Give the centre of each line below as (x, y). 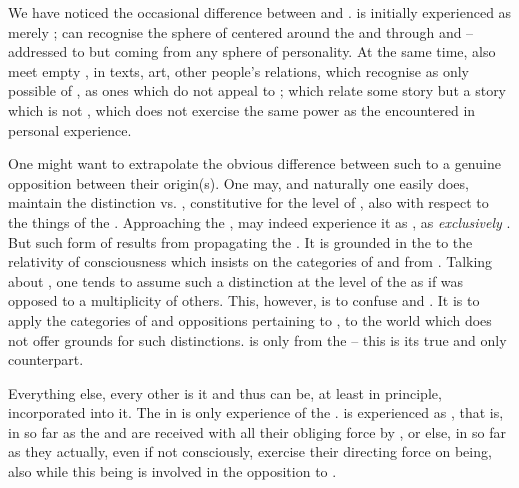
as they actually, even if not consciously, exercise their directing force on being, (250, 451)
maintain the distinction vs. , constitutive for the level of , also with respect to (248, 202)
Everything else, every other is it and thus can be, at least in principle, (225, 392)
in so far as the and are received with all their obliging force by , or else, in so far (257, 431)
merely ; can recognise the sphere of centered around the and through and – (241, 31)
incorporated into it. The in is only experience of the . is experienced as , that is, (256, 412)
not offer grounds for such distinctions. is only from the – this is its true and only (257, 339)
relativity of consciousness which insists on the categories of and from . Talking (250, 261)
